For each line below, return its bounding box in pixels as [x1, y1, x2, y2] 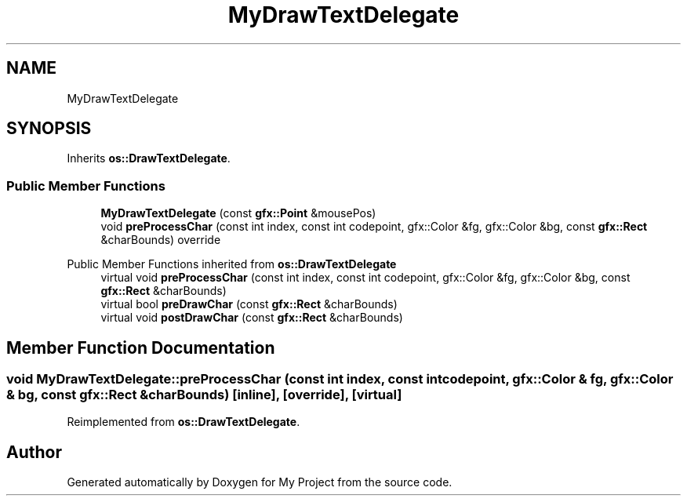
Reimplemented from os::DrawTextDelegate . [67, 415, 300, 429]
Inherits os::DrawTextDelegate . [67, 151, 231, 166]
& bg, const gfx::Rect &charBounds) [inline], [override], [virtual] [6, 387, 402, 403]
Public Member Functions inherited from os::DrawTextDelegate [67, 257, 397, 271]
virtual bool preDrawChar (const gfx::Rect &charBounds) [100, 297, 398, 311]
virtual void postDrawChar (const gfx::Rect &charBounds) [100, 311, 403, 325]
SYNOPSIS [6, 118, 92, 139]
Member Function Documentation [6, 337, 275, 358]
